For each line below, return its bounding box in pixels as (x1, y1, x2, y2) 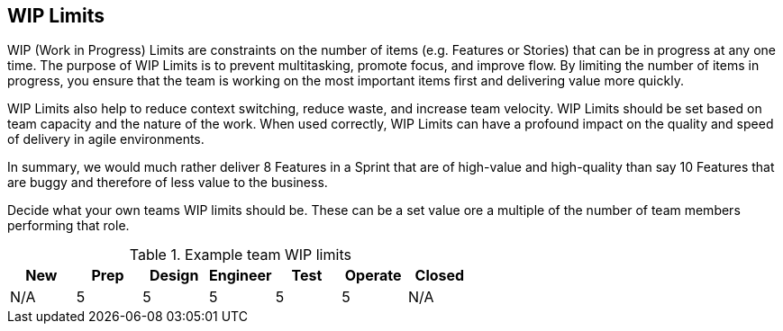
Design (149, 266, 199, 285)
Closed (414, 266, 465, 285)
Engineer (208, 266, 272, 285)
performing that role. (7, 218, 130, 234)
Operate (344, 266, 402, 285)
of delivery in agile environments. (7, 131, 205, 148)
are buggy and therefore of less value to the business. (7, 174, 328, 191)
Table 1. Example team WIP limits (129, 246, 351, 264)
